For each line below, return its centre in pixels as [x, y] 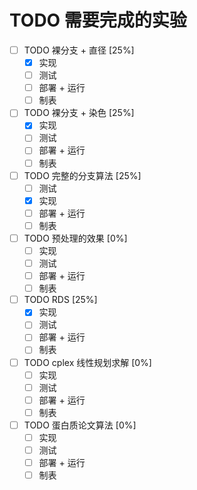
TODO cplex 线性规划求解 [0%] [87, 362]
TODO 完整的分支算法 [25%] [82, 175]
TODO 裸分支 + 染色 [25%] [79, 113]
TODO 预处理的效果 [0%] [75, 238]
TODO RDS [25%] [60, 300]
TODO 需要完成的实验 [98, 20]
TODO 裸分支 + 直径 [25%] [79, 50]
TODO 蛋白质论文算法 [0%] [80, 425]
